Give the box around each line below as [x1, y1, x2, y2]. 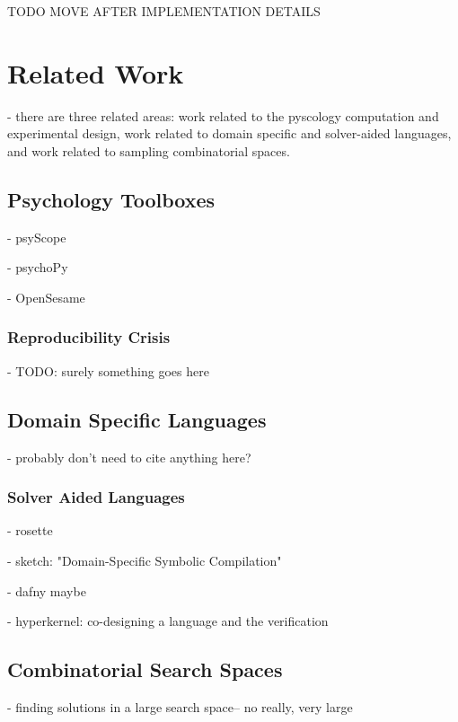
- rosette [7, 521, 53, 540]
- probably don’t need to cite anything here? [7, 447, 251, 466]
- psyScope [7, 227, 66, 246]
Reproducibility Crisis [7, 326, 171, 348]
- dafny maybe [7, 581, 86, 600]
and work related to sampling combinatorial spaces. [7, 141, 290, 160]
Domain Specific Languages [7, 405, 267, 433]
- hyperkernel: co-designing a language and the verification [7, 612, 329, 630]
